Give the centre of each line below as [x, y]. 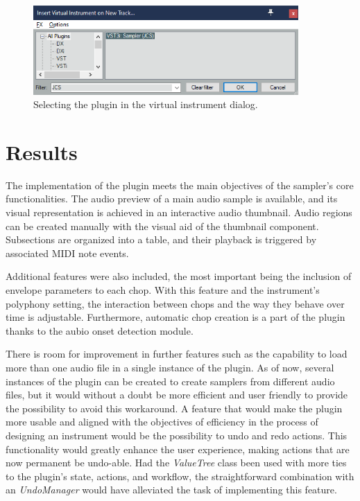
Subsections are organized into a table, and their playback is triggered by [161, 239]
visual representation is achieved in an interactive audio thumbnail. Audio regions [179, 212]
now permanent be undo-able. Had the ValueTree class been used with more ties [176, 463]
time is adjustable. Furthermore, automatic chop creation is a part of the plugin [175, 317]
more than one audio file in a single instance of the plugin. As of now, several [170, 367]
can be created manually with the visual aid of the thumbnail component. [162, 226]
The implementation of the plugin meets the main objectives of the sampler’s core [180, 185]
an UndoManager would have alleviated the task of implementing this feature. [171, 490]
